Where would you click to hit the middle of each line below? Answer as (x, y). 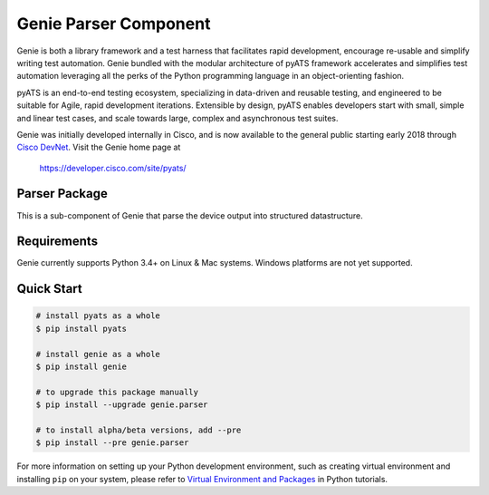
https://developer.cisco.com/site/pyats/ (113, 168)
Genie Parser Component (114, 24)
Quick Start (49, 289)
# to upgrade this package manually (117, 392)
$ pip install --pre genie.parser (112, 443)
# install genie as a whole (98, 354)
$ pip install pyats (81, 328)
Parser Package (62, 194)
